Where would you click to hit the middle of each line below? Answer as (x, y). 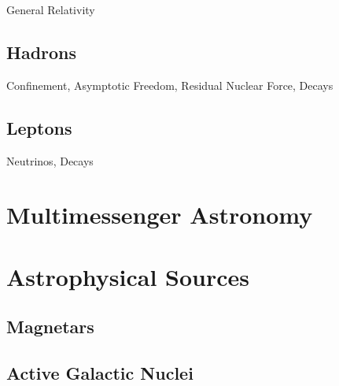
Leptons (39, 127)
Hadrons (42, 52)
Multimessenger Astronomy (160, 215)
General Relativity (51, 9)
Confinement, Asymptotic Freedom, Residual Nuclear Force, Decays (170, 85)
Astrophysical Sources (128, 276)
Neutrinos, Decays (50, 160)
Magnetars (50, 327)
